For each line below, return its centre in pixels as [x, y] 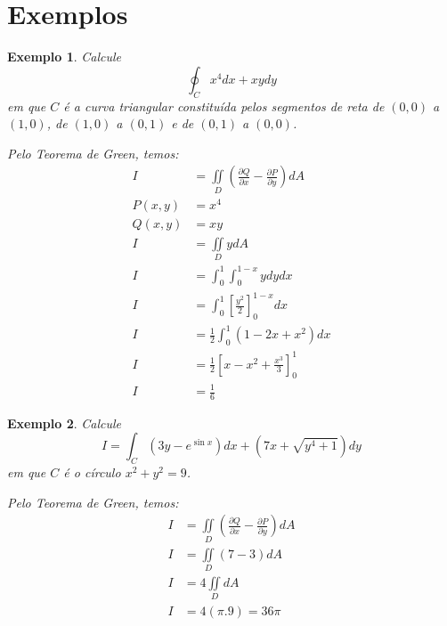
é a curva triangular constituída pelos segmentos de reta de [224, 106]
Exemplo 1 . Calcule [65, 57]
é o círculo [92, 472]
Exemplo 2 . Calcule [65, 423]
